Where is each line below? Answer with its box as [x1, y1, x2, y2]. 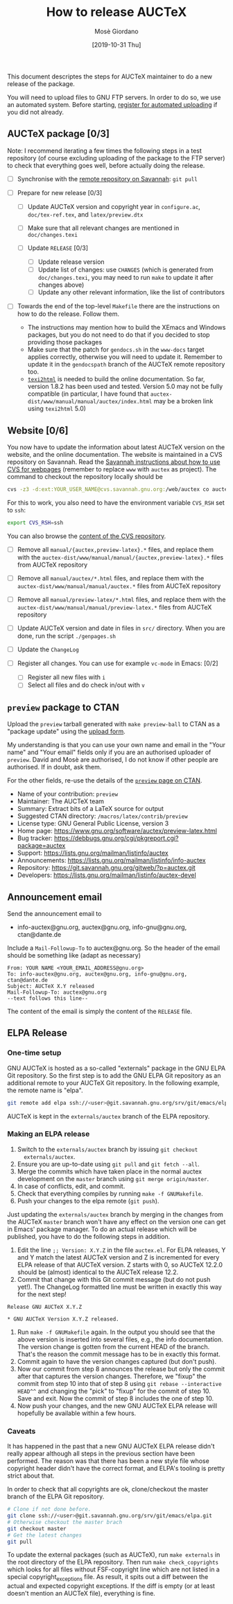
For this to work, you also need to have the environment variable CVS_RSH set [7, 499, 225, 507]
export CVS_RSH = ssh [7, 519, 64, 526]
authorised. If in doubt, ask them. [7, 763, 102, 771]
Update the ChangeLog [17, 645, 80, 653]
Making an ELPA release [7, 1129, 90, 1139]
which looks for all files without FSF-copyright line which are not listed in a [7, 1565, 220, 1573]
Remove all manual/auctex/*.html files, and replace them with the [17, 574, 205, 582]
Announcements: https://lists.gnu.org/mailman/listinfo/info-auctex [17, 856, 206, 864]
